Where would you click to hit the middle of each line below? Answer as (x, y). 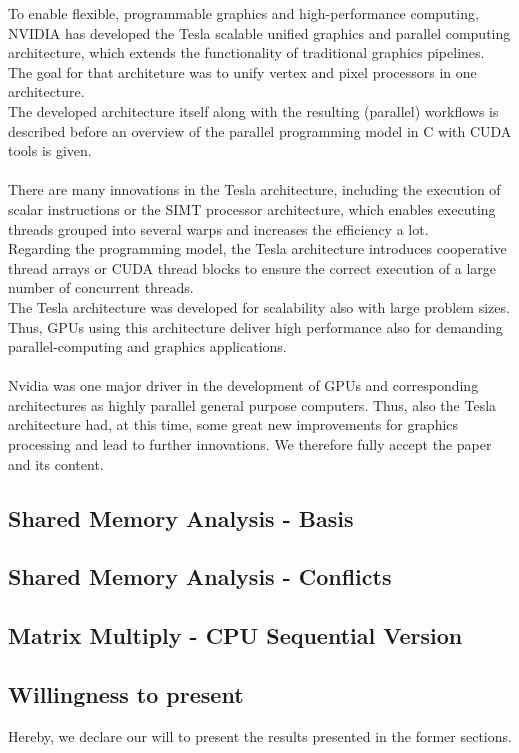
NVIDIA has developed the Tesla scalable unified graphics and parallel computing (259, 32)
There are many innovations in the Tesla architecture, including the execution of (254, 189)
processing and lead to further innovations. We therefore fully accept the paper (250, 444)
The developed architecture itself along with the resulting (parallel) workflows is (253, 110)
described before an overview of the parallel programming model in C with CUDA (260, 130)
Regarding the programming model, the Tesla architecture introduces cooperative (257, 248)
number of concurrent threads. (101, 287)
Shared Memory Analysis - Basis (181, 517)
